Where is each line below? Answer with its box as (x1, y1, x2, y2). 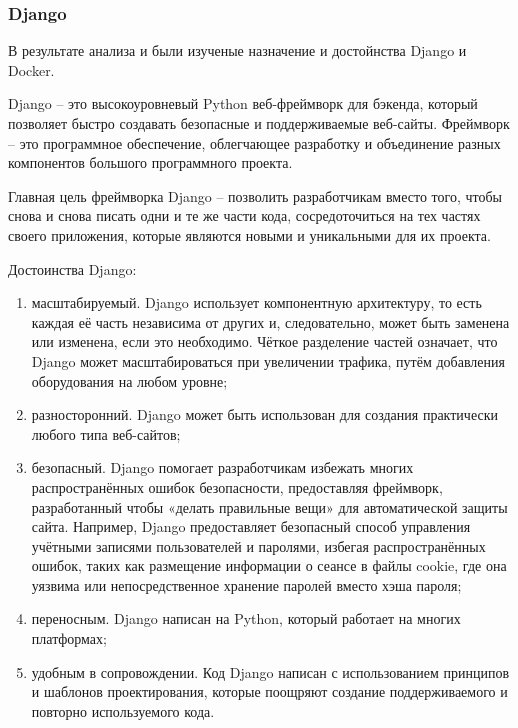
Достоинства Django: (8, 258, 137, 279)
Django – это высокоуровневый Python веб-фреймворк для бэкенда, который (8, 93, 478, 114)
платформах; (31, 628, 107, 649)
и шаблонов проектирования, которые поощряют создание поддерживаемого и (31, 681, 508, 702)
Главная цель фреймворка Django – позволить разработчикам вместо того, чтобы (8, 185, 502, 206)
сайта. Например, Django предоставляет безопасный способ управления (31, 516, 471, 537)
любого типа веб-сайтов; (31, 423, 181, 444)
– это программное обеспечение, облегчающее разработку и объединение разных (8, 132, 501, 153)
